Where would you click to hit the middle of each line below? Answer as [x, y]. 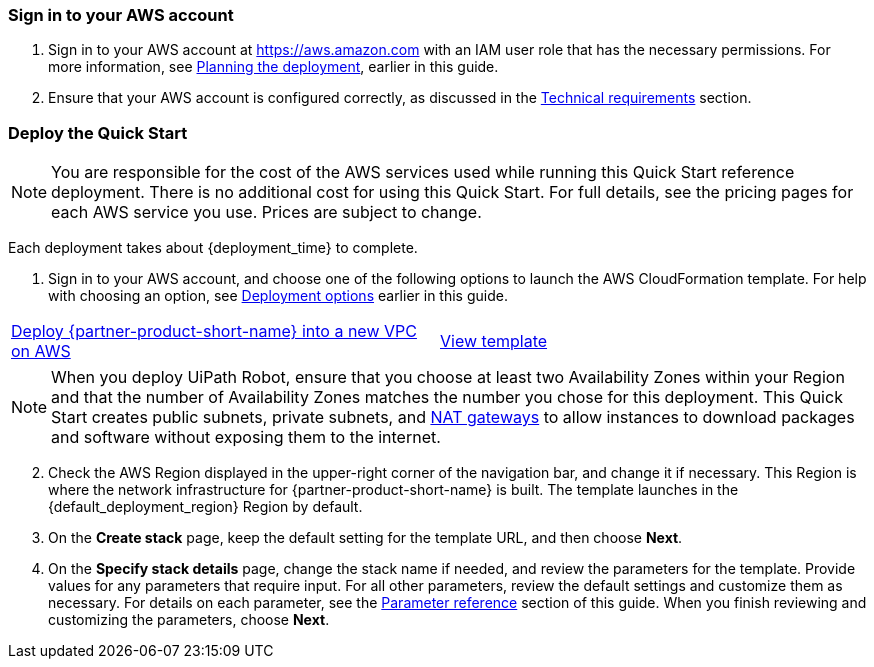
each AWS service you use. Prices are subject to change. [266, 212]
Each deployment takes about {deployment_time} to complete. [213, 248]
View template [494, 341]
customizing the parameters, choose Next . [189, 620]
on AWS [41, 351]
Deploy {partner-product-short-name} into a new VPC [214, 331]
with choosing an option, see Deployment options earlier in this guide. [278, 296]
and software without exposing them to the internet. [246, 437]
